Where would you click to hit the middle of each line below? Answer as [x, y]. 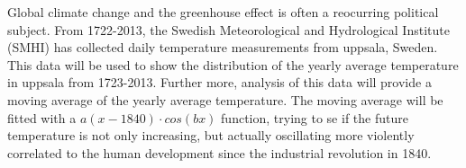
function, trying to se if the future [315, 117]
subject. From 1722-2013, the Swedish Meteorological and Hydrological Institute [228, 29]
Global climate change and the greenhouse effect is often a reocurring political [223, 12]
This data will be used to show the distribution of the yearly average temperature [233, 64]
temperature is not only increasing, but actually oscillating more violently [211, 135]
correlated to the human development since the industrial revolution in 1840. [219, 152]
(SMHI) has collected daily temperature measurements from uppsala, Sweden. [223, 47]
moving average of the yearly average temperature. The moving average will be [225, 99]
